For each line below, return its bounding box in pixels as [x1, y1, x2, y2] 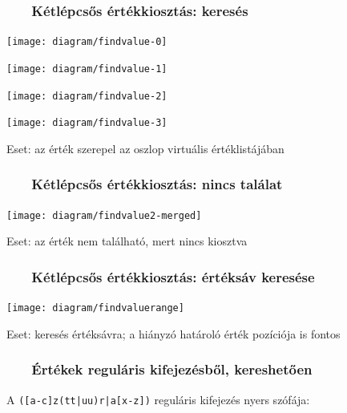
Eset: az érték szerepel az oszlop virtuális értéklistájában [6, 140, 284, 156]
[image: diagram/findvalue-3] [6, 117, 167, 129]
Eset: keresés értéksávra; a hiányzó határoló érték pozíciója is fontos [6, 325, 341, 342]
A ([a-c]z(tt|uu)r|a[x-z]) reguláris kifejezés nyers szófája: [6, 391, 310, 407]
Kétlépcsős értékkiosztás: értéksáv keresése [31, 266, 315, 286]
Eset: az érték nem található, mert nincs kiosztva [6, 233, 248, 249]
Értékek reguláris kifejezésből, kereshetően [31, 359, 313, 379]
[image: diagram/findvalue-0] [6, 36, 167, 48]
